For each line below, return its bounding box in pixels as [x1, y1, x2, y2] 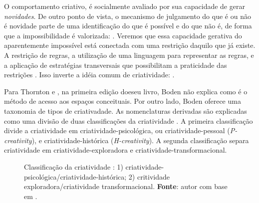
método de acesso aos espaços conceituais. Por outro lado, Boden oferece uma [4, 96, 241, 106]
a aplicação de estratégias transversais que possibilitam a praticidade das [4, 59, 227, 70]
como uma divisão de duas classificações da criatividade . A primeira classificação [4, 115, 253, 126]
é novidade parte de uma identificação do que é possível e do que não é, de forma [4, 20, 252, 31]
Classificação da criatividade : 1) [24, 161, 123, 172]
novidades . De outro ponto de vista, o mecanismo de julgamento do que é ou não [4, 10, 251, 21]
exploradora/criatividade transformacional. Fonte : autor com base [24, 181, 228, 192]
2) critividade [128, 171, 170, 182]
